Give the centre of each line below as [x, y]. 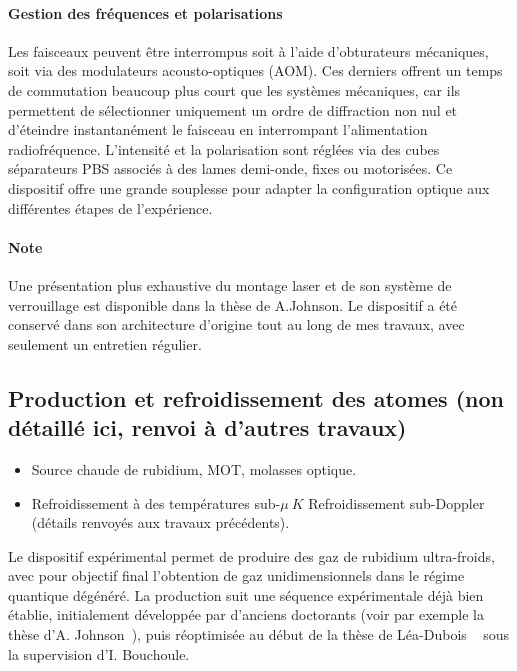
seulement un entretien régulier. [105, 343]
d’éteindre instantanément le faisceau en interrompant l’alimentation [218, 129]
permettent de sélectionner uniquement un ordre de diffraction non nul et [233, 109]
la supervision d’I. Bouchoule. [99, 653]
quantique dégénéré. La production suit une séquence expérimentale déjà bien [246, 594]
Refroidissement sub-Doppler [396, 502]
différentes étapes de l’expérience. [110, 207]
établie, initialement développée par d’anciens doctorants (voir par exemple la [246, 614]
